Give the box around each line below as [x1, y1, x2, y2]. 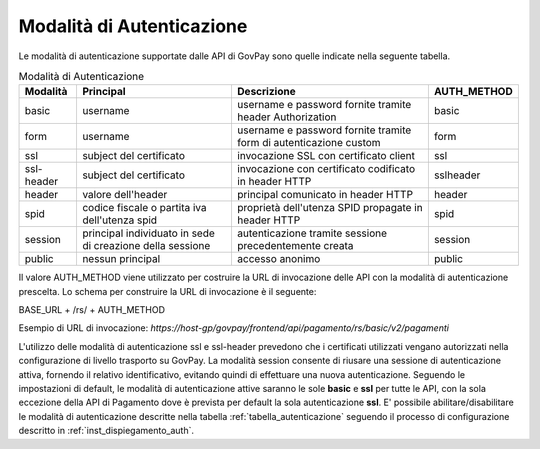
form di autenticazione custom [236, 136, 381, 150]
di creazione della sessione [81, 239, 211, 253]
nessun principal [81, 252, 161, 266]
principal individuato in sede [81, 226, 215, 240]
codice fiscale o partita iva [81, 201, 207, 215]
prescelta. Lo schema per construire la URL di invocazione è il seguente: [18, 285, 317, 297]
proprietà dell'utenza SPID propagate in [236, 201, 424, 215]
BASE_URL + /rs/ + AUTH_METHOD [18, 304, 165, 316]
